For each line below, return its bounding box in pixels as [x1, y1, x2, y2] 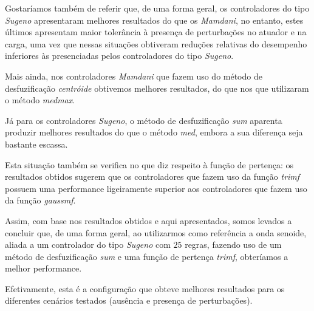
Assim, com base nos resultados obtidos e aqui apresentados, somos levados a [5, 214, 292, 227]
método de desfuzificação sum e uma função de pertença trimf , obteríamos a [5, 250, 288, 262]
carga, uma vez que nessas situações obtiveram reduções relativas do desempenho [5, 37, 307, 50]
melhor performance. [5, 262, 82, 275]
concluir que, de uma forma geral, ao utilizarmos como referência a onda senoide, [5, 226, 307, 239]
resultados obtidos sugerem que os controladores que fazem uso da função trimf [5, 170, 300, 183]
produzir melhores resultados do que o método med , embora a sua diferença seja [5, 126, 303, 138]
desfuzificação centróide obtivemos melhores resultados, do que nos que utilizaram [5, 81, 309, 94]
